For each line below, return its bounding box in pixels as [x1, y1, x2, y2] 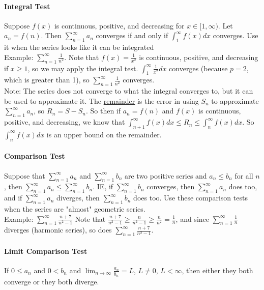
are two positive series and [124, 170, 207, 181]
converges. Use [213, 30, 258, 41]
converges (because [169, 63, 228, 73]
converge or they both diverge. [4, 276, 99, 287]
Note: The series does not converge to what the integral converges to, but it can [4, 85, 253, 96]
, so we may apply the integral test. [27, 63, 138, 73]
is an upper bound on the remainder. [46, 129, 162, 139]
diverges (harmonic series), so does [4, 224, 112, 235]
